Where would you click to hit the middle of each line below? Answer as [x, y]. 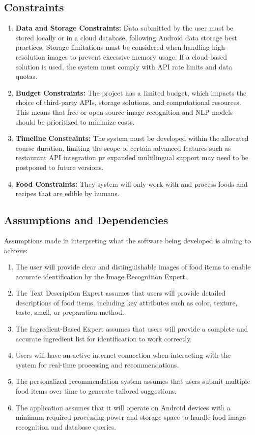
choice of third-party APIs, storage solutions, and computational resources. [128, 102]
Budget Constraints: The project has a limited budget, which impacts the [131, 92]
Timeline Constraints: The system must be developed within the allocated [132, 138]
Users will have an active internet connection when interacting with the [123, 355]
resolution [30, 56]
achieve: [16, 250]
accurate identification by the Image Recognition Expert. [101, 276]
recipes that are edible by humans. [67, 193]
